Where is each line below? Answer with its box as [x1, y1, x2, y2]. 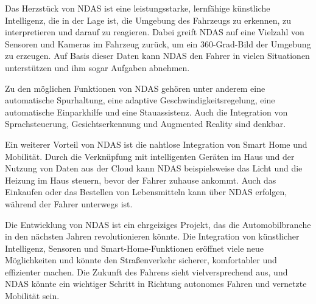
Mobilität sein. [5, 289, 60, 302]
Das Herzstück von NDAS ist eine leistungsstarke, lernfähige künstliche [5, 2, 270, 14]
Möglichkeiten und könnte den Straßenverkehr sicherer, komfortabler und [5, 254, 277, 266]
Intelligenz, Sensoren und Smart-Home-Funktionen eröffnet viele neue [5, 241, 264, 254]
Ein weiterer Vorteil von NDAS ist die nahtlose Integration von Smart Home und [5, 137, 307, 150]
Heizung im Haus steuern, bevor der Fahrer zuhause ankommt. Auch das [5, 173, 276, 186]
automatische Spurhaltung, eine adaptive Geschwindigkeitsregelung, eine [5, 94, 275, 106]
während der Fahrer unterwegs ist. [5, 197, 133, 210]
